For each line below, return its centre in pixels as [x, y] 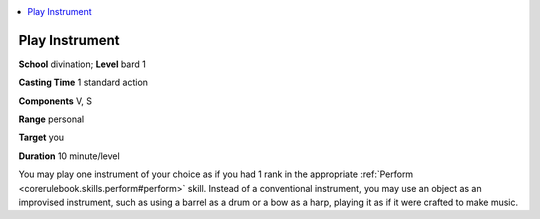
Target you [41, 137]
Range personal [51, 119]
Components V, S [55, 101]
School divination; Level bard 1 [82, 64]
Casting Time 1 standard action [83, 82]
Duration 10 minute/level [69, 156]
